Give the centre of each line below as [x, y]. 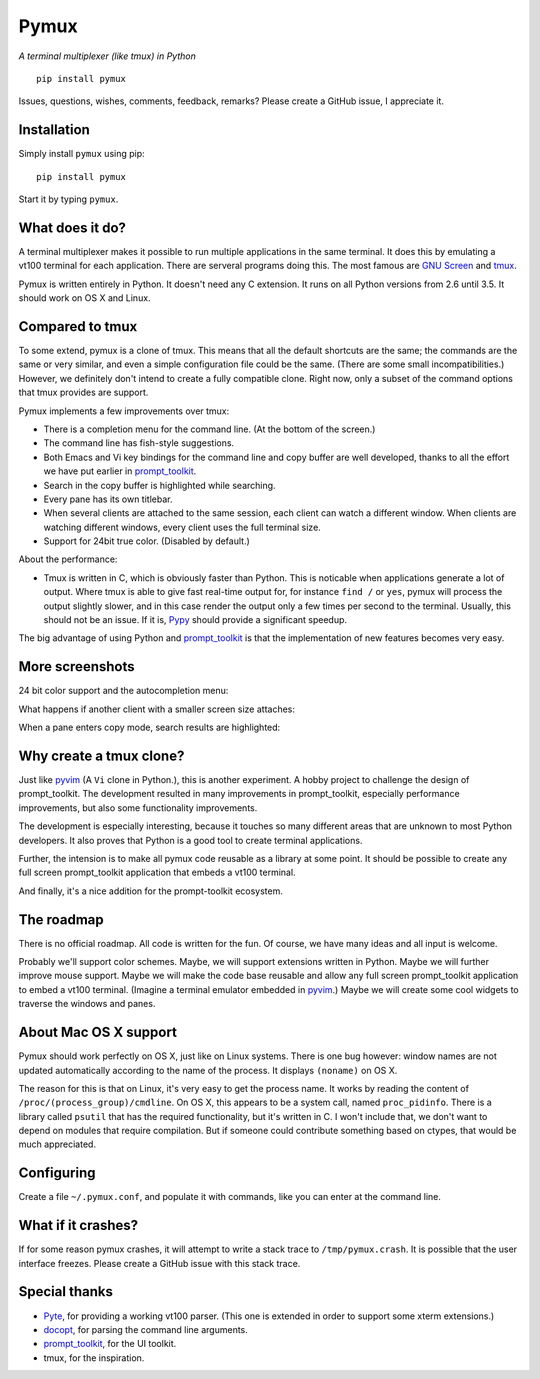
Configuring [57, 1173]
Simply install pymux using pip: [81, 154]
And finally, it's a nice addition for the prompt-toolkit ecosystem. [151, 891]
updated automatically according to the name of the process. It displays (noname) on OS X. [208, 1070]
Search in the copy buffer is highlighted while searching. [159, 485]
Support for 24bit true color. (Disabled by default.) [146, 541]
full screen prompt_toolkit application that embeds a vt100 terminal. [157, 872]
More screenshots [76, 666]
